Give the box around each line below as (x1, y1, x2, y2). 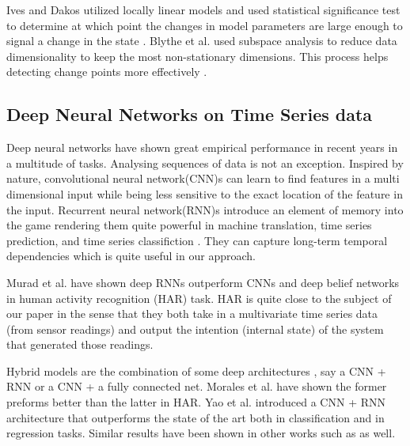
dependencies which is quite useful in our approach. (6, 248, 256, 264)
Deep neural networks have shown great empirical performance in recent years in (6, 139, 398, 156)
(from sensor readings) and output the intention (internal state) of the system (6, 320, 384, 337)
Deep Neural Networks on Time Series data (6, 102, 373, 127)
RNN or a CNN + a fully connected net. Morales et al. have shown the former (6, 378, 387, 395)
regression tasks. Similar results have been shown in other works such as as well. (6, 425, 396, 441)
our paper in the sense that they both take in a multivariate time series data (6, 305, 378, 322)
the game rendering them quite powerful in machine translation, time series (6, 217, 372, 233)
